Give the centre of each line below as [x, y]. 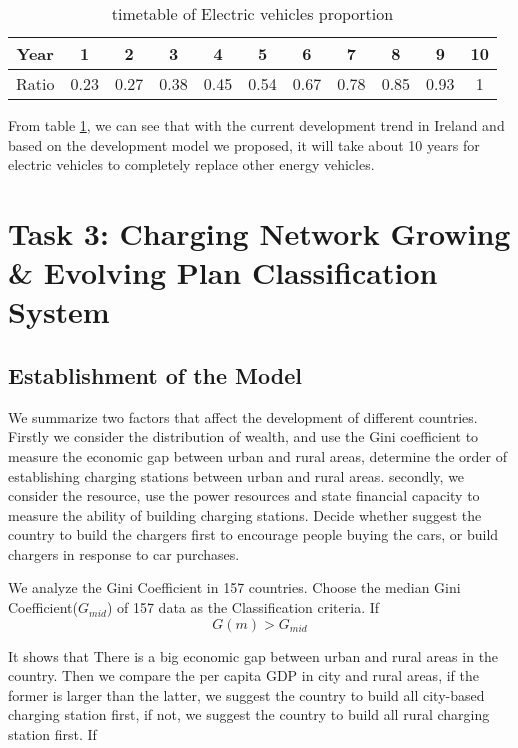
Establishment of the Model [155, 374]
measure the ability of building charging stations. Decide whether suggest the [245, 514]
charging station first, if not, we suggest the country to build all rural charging [249, 714]
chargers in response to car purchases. [124, 553]
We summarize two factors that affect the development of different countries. [243, 416]
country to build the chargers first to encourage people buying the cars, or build [253, 534]
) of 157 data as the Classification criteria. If [243, 607]
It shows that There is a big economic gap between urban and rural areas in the [253, 655]
